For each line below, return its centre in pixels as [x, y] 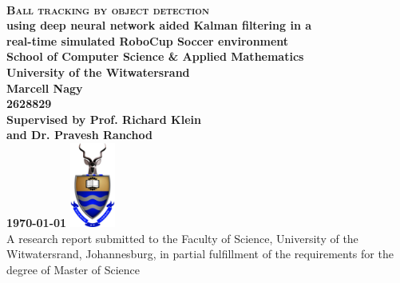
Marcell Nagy [45, 88]
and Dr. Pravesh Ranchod [79, 135]
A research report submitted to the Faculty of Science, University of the [182, 238]
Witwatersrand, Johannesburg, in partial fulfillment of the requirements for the [200, 254]
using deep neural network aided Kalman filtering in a [159, 25]
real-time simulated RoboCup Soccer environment [148, 40]
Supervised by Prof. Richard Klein [104, 119]
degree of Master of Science [73, 269]
